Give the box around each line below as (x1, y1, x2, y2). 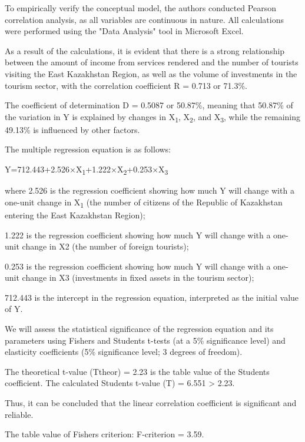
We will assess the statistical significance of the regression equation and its (5, 323, 274, 335)
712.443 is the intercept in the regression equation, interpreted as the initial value (5, 291, 299, 303)
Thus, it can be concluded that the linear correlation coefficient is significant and (5, 397, 297, 409)
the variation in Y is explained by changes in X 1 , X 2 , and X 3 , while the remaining (5, 110, 300, 124)
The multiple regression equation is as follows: (5, 143, 171, 155)
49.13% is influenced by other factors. (5, 123, 140, 135)
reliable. (5, 408, 34, 420)
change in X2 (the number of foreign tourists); (22, 240, 189, 252)
